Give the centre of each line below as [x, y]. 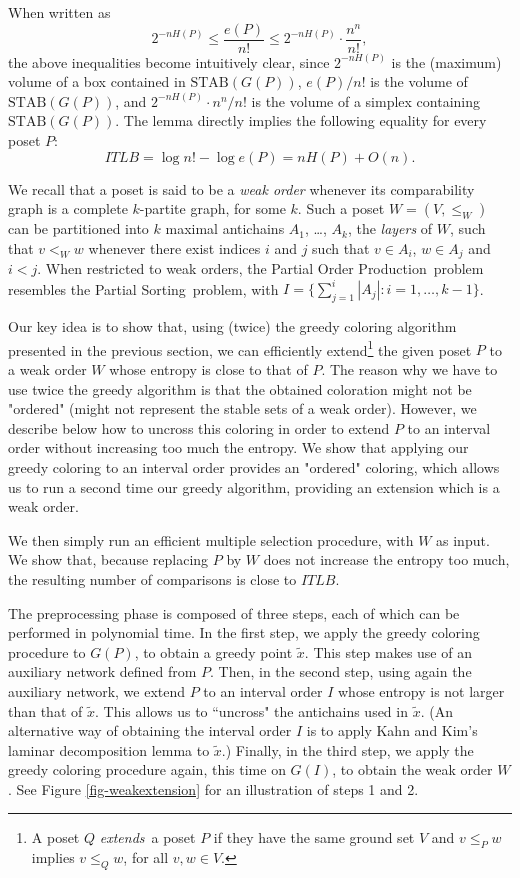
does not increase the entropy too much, [386, 559]
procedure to [47, 651]
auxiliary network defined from [102, 671]
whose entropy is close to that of [208, 369]
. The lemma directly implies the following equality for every [301, 120]
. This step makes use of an [388, 651]
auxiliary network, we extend [97, 690]
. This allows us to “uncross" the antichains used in [251, 710]
